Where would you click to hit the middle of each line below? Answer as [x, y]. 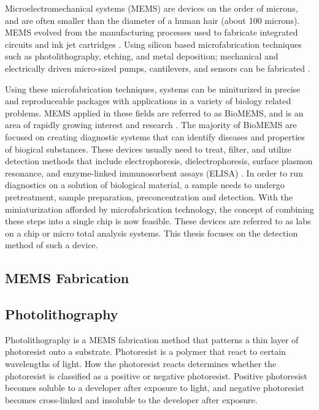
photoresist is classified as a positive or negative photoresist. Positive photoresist [156, 375]
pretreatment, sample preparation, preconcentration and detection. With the [149, 196]
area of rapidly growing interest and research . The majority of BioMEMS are [151, 125]
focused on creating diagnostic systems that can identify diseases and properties [155, 136]
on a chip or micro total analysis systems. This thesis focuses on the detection [152, 233]
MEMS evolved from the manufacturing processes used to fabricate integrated [152, 32]
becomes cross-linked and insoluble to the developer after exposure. [131, 399]
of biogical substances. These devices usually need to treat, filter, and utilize [148, 149]
